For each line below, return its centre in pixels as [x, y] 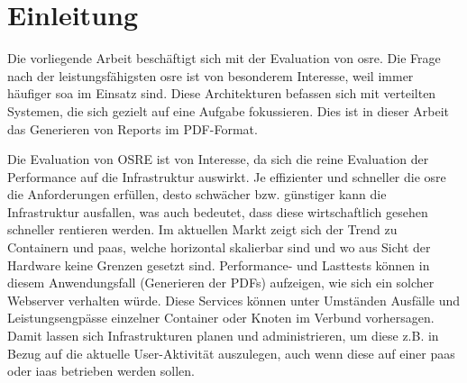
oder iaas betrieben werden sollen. [101, 371]
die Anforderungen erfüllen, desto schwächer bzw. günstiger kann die [197, 194]
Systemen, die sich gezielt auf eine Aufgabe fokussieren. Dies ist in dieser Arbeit [229, 110]
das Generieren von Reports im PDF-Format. [133, 128]
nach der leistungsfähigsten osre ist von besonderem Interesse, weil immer [211, 75]
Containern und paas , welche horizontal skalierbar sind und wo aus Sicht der [219, 247]
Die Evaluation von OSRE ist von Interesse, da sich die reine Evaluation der [218, 159]
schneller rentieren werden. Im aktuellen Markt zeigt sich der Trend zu [202, 229]
